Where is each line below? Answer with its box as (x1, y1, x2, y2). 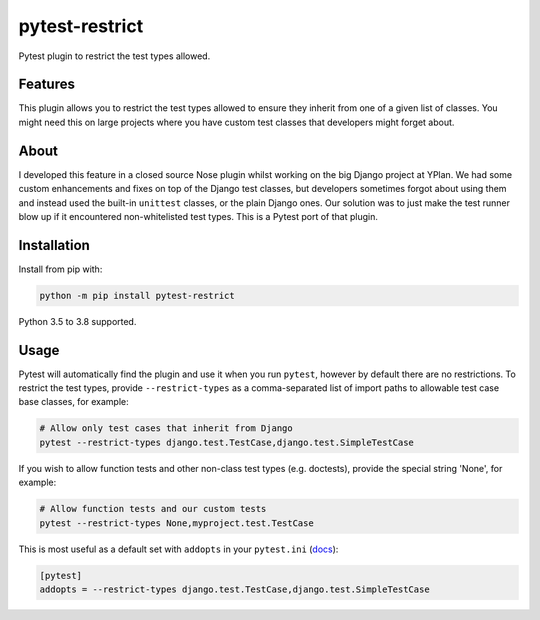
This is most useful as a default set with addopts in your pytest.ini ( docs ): (18, 543, 339, 555)
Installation (18, 236, 90, 254)
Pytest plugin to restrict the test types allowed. (18, 50, 211, 62)
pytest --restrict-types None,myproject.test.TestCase (39, 517, 314, 529)
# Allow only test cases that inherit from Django (39, 423, 294, 434)
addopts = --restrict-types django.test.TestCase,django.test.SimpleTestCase (39, 583, 430, 595)
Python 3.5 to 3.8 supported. (18, 315, 137, 327)
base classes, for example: (18, 396, 129, 408)
